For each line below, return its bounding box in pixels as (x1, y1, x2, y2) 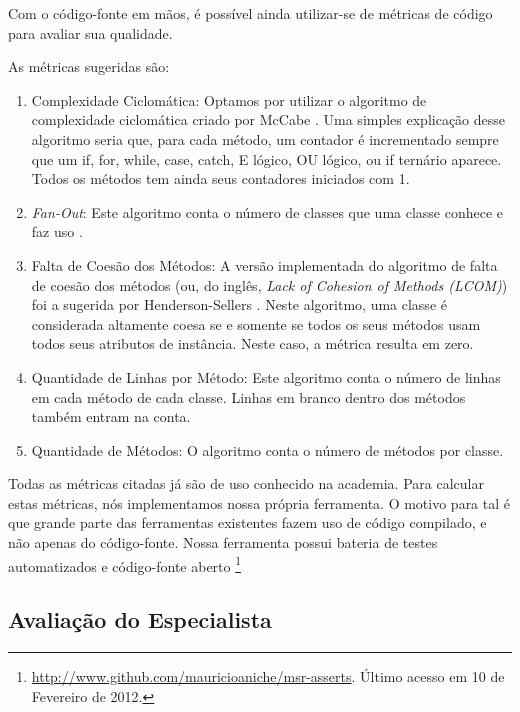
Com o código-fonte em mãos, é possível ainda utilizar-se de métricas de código (8, 3, 493, 23)
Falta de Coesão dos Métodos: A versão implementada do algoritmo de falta (31, 254, 498, 275)
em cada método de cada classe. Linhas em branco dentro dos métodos (31, 386, 466, 407)
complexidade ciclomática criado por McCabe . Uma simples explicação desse (31, 109, 506, 130)
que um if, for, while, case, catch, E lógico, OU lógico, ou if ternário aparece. (31, 148, 502, 169)
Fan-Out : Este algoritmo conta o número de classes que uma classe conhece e (31, 201, 504, 222)
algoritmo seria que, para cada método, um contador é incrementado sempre (31, 128, 499, 149)
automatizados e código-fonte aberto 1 (8, 552, 242, 576)
